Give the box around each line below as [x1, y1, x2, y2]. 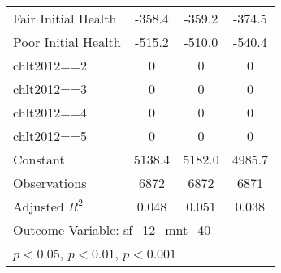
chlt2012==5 [13, 126, 88, 145]
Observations [13, 173, 87, 192]
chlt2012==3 [13, 79, 88, 98]
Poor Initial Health [13, 32, 121, 51]
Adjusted [13, 197, 64, 215]
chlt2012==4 [13, 103, 88, 122]
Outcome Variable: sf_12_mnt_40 [13, 220, 211, 239]
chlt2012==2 [13, 56, 88, 75]
